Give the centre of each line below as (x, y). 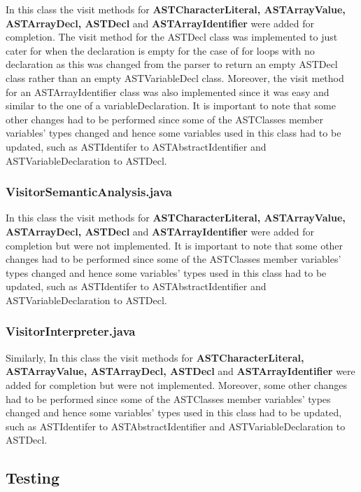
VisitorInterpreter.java (71, 331)
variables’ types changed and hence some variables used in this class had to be (174, 133)
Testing (33, 478)
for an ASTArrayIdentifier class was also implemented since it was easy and (168, 91)
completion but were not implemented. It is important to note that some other (175, 245)
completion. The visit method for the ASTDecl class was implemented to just (172, 37)
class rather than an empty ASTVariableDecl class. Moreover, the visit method (175, 77)
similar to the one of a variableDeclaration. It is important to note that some (171, 105)
